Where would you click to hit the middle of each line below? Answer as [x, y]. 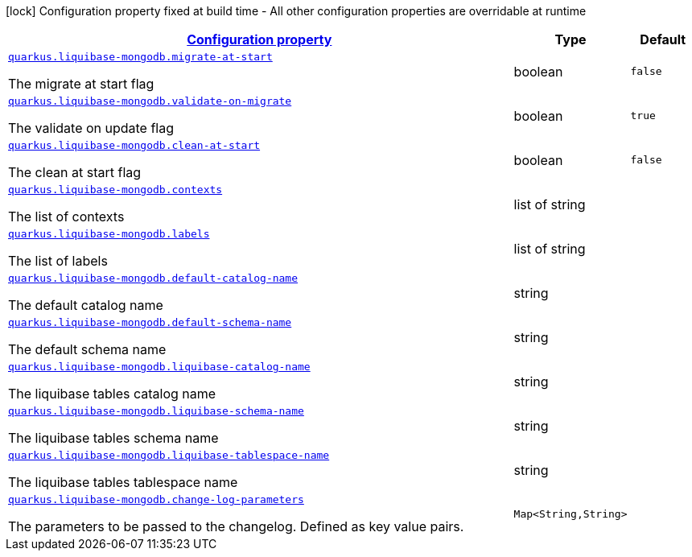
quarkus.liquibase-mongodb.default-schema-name [150, 322]
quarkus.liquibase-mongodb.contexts [115, 190]
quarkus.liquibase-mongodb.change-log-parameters [156, 499]
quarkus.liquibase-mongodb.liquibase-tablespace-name [169, 455]
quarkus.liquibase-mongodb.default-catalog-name [153, 278]
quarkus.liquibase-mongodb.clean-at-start [134, 145]
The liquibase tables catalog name [112, 394]
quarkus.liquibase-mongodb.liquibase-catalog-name [159, 367]
